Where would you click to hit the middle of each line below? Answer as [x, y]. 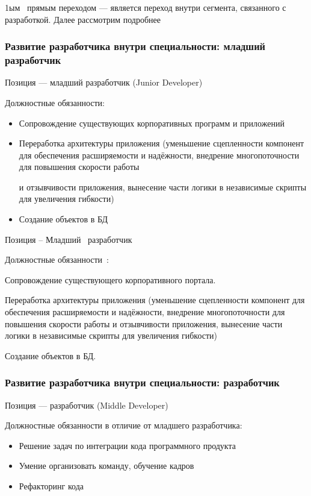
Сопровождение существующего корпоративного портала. [110, 279]
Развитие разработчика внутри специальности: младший [135, 46]
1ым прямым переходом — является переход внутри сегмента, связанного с [146, 7]
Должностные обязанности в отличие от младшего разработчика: [124, 425]
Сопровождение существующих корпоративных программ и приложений [152, 123]
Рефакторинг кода [51, 486]
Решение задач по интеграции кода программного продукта [127, 445]
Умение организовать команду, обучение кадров [106, 466]
